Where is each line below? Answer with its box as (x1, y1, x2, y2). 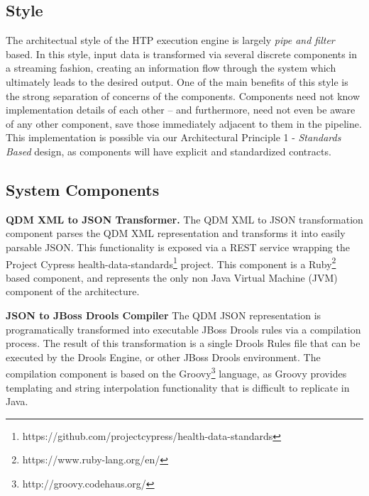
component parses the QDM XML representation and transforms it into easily (6, 226, 346, 241)
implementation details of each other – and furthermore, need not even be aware (6, 102, 356, 117)
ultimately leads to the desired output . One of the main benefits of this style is (6, 74, 348, 89)
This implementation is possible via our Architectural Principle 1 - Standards (6, 130, 341, 145)
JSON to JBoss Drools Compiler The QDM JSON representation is (6, 307, 321, 322)
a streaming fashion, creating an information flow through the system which (6, 60, 336, 75)
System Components (6, 178, 160, 200)
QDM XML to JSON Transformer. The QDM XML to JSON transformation (6, 211, 363, 226)
